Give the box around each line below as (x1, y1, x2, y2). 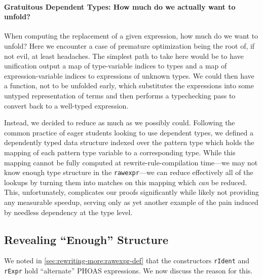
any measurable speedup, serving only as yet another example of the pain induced (4, 196, 258, 207)
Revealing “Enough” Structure (4, 231, 169, 247)
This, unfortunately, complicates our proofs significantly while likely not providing (4, 187, 259, 197)
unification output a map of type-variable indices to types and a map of (4, 60, 227, 71)
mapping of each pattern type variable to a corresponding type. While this (4, 147, 236, 157)
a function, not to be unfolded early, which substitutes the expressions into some (4, 80, 254, 91)
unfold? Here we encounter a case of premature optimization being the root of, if (4, 40, 255, 51)
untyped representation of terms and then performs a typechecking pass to (4, 90, 236, 100)
